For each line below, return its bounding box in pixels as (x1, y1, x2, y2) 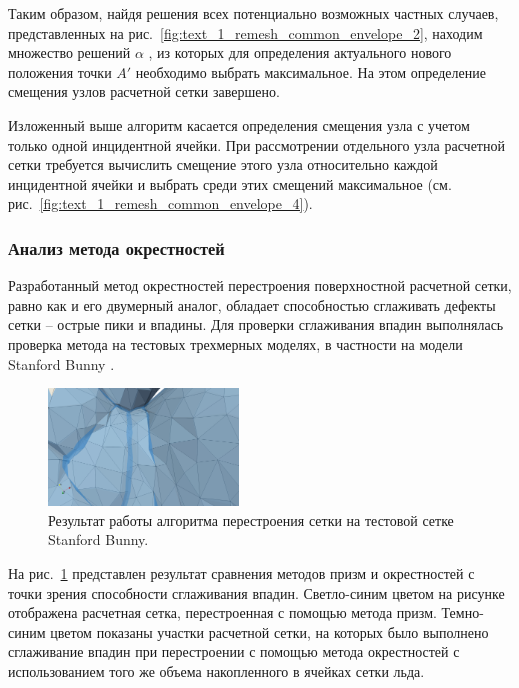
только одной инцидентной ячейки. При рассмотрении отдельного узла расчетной (8, 134, 505, 155)
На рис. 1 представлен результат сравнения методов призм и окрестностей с (8, 563, 475, 584)
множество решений (8, 42, 131, 63)
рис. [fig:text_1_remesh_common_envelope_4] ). (8, 193, 313, 214)
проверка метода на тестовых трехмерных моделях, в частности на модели (8, 333, 463, 354)
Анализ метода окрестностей (8, 235, 225, 260)
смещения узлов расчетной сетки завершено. (8, 81, 280, 102)
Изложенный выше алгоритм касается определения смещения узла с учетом (8, 114, 470, 135)
